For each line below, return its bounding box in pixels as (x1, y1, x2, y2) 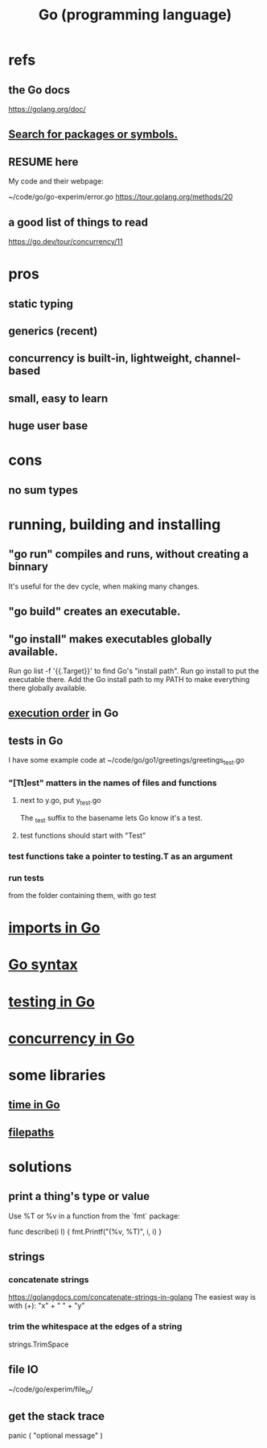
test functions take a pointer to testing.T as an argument (8, 850, 233, 862)
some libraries (8, 1065, 106, 1084)
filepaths (8, 1125, 55, 1139)
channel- (194, 352, 241, 366)
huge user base (8, 419, 88, 432)
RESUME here (8, 155, 79, 168)
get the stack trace (8, 1409, 105, 1423)
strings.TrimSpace (8, 1339, 69, 1349)
